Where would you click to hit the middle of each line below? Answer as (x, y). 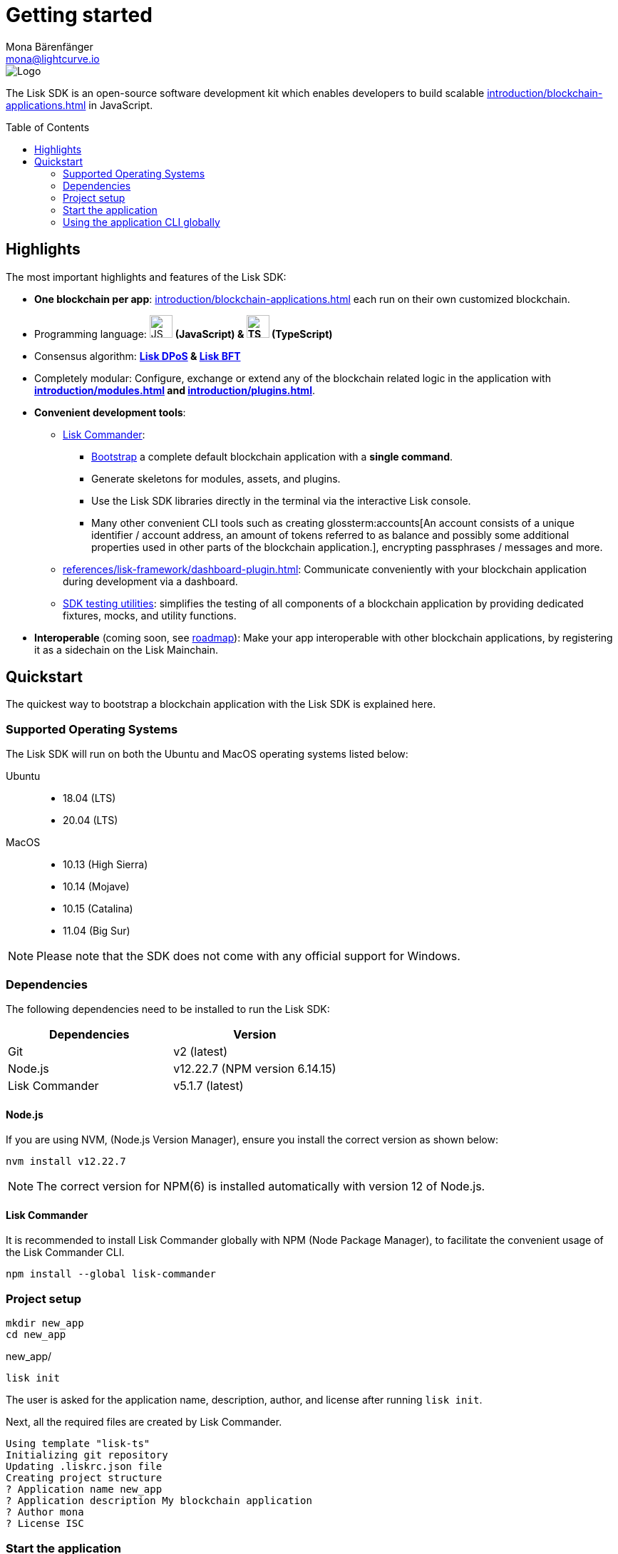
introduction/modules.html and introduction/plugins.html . (175, 390)
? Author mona (45, 1512)
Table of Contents (48, 127)
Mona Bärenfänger (50, 46)
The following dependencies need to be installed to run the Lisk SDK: (168, 1009)
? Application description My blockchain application (159, 1501)
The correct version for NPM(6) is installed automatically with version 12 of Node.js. (261, 1187)
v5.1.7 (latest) (208, 1085)
